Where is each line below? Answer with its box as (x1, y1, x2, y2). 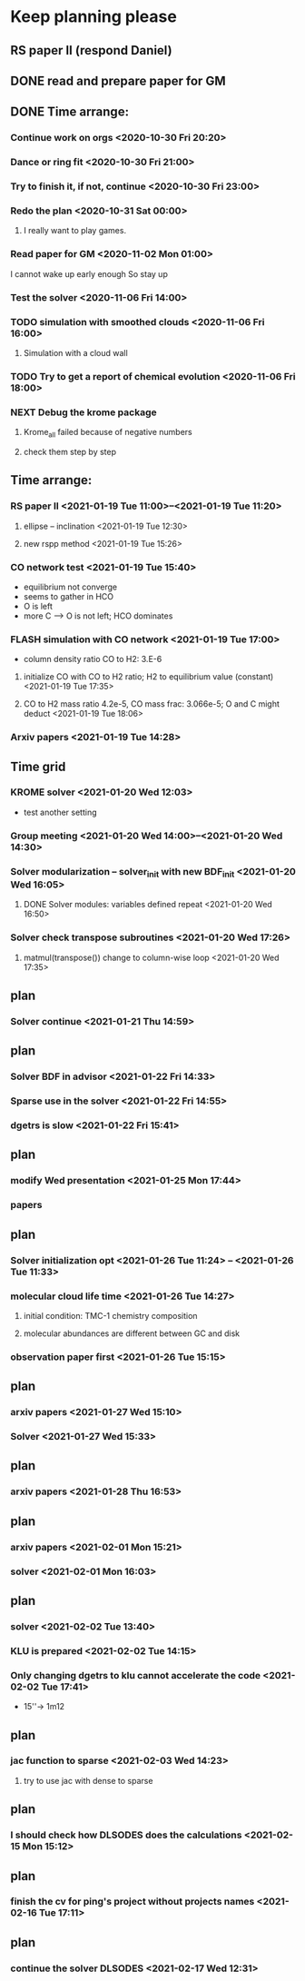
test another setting (23, 807, 98, 817)
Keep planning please (10, 6, 178, 27)
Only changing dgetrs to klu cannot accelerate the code (10, 1669, 261, 1681)
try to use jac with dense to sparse (23, 1775, 153, 1786)
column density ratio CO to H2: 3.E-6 (23, 654, 162, 665)
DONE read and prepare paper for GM (10, 73, 226, 88)
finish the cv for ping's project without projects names (10, 1896, 255, 1908)
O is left (23, 600, 53, 611)
